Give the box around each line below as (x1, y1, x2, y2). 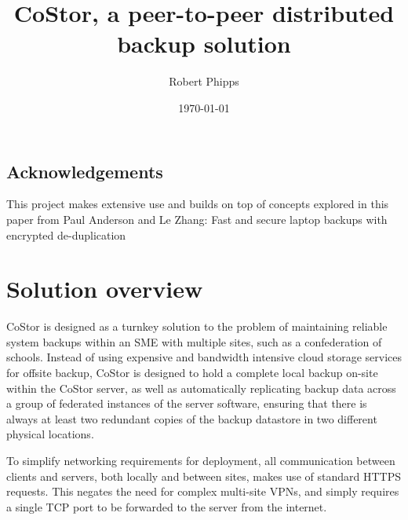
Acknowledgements (6, 159, 163, 183)
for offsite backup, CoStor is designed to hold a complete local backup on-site (6, 364, 378, 380)
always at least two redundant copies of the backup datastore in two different (6, 410, 377, 427)
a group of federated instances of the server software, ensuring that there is (6, 395, 367, 412)
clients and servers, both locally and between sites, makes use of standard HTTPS (6, 467, 401, 484)
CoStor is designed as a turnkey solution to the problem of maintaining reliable (6, 318, 388, 335)
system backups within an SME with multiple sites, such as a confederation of (6, 333, 382, 350)
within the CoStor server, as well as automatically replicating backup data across (6, 379, 396, 396)
